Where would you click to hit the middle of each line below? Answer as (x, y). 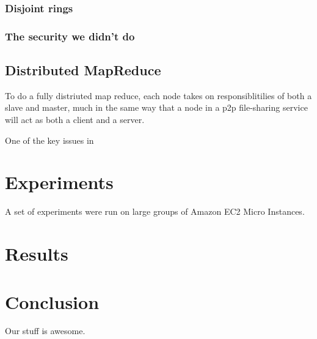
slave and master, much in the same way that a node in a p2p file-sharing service (156, 107)
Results (37, 254)
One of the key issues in (49, 140)
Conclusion (52, 301)
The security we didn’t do (70, 36)
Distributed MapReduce (83, 70)
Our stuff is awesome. (45, 331)
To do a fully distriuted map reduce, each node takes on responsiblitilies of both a (158, 95)
